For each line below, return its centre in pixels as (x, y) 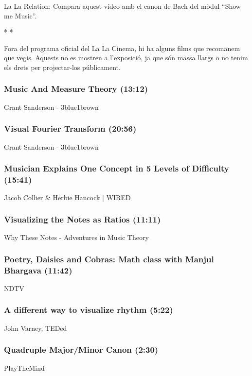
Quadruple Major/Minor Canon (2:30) (81, 350)
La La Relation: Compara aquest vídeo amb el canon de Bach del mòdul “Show (122, 6)
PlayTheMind (24, 367)
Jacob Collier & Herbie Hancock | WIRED (67, 197)
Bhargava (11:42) (38, 270)
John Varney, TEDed (36, 328)
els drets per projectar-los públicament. (62, 67)
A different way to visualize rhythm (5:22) (89, 310)
